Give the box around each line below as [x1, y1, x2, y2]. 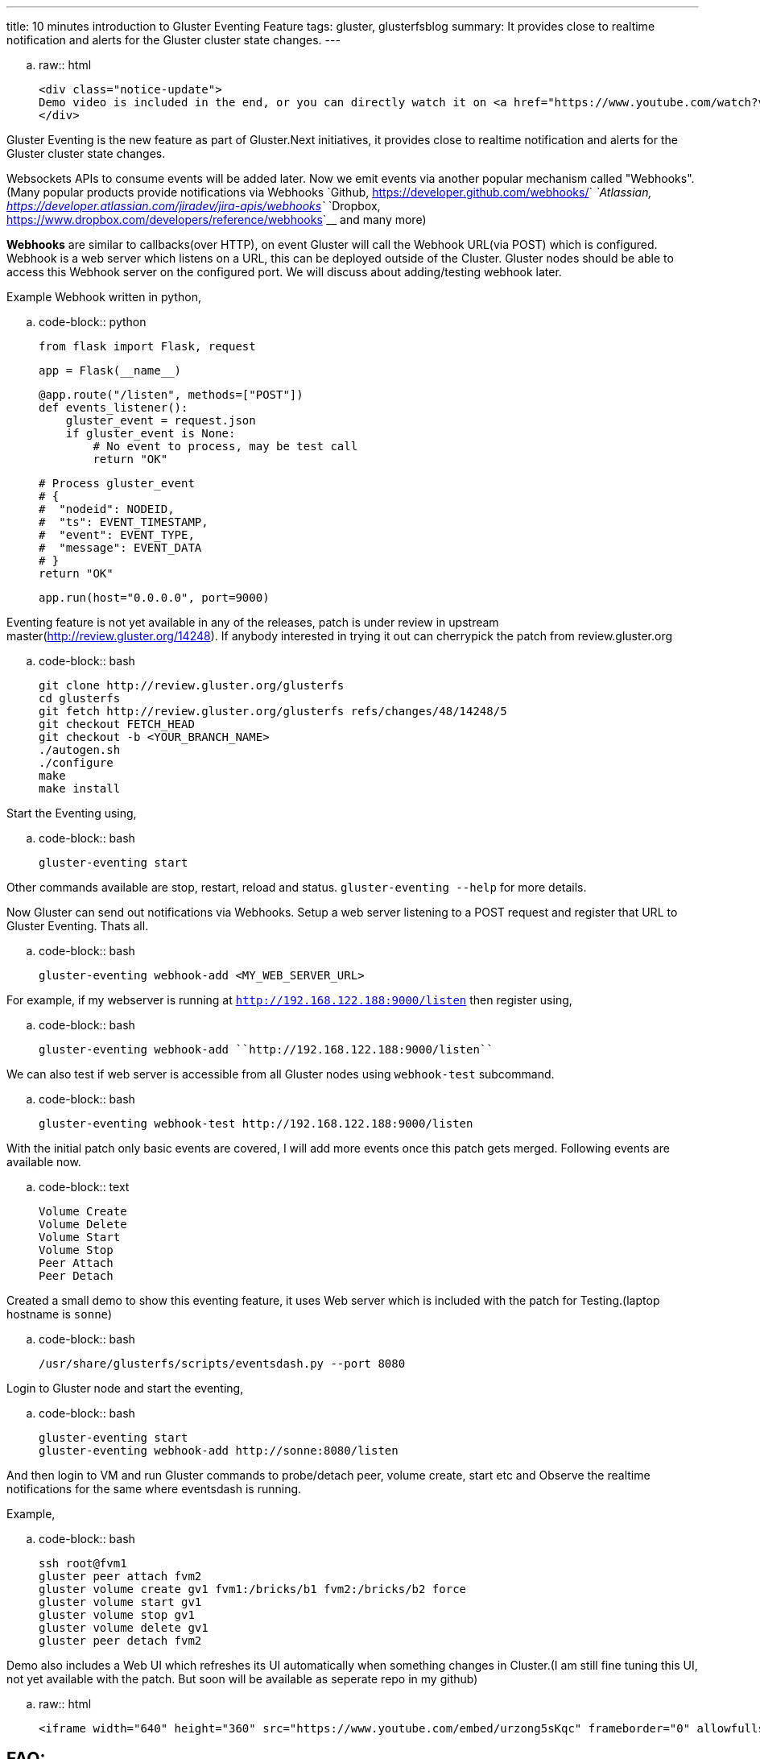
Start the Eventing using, [6, 806, 137, 820]
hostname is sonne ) [6, 1307, 113, 1321]
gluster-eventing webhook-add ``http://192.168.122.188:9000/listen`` [39, 1043, 494, 1056]
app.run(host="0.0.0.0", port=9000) [39, 591, 270, 604]
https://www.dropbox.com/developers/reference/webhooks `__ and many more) [6, 213, 427, 226]
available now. [6, 1155, 81, 1169]
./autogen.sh [39, 743, 121, 756]
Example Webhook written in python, [6, 290, 201, 304]
